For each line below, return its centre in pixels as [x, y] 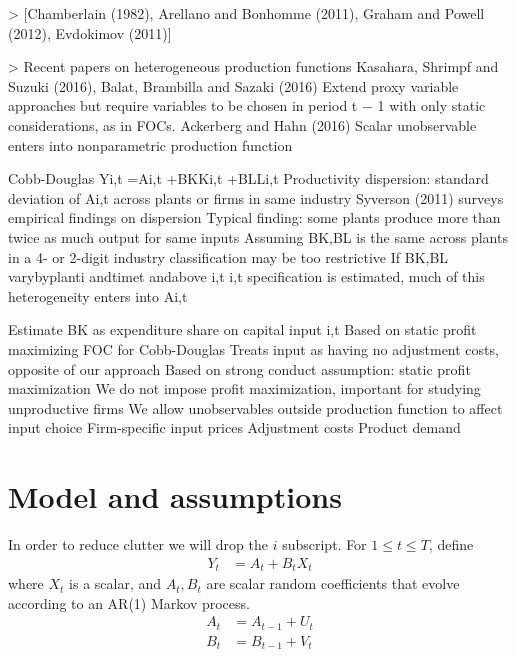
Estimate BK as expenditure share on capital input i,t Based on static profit [242, 329]
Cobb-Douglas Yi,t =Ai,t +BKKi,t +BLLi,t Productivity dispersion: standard [248, 178]
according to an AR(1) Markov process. [129, 602]
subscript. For [324, 544]
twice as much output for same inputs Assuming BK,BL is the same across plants [258, 236]
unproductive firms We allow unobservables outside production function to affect [255, 407]
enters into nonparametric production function [150, 144]
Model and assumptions [175, 496]
